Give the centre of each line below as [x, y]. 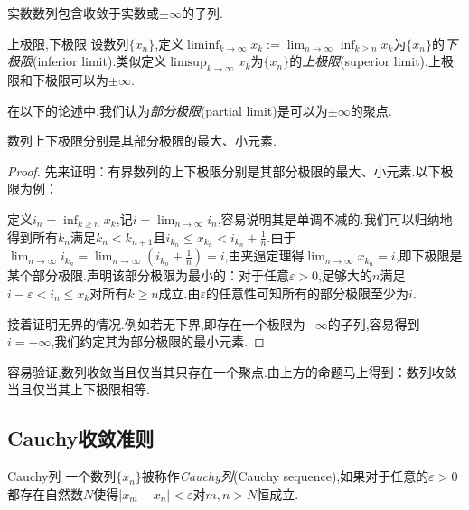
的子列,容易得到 [374, 323]
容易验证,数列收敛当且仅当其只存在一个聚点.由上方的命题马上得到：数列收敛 [232, 371]
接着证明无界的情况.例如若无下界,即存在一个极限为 [156, 323]
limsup [188, 63]
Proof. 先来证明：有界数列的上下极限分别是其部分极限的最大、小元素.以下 [224, 170]
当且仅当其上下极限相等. [79, 389]
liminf [203, 45]
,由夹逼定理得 [264, 255]
